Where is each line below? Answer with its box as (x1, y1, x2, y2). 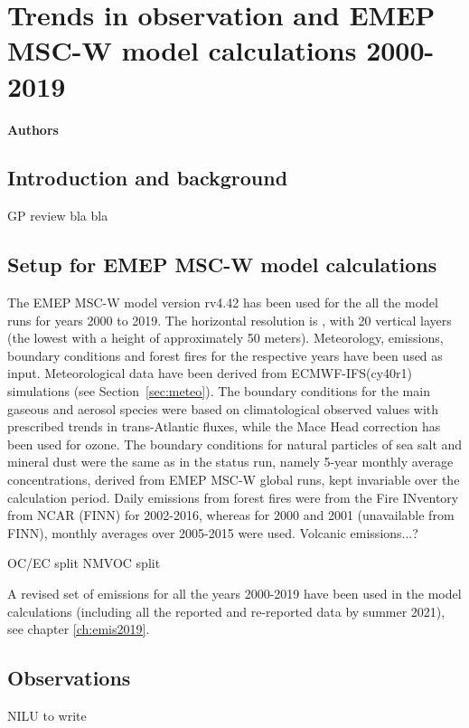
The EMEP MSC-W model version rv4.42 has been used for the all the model (7, 293, 438, 312)
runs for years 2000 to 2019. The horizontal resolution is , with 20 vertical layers (7, 310, 452, 329)
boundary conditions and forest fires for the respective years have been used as (7, 345, 443, 364)
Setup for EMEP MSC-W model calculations (7, 251, 437, 279)
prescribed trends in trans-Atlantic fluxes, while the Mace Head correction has (7, 417, 441, 436)
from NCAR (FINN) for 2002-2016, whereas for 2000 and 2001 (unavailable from (7, 506, 455, 525)
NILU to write (7, 705, 87, 724)
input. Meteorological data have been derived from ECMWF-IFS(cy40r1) (7, 364, 412, 383)
